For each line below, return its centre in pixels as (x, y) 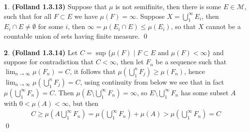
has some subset (205, 92)
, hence (195, 71)
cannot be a (223, 26)
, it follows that (93, 71)
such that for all (28, 16)
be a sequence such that (191, 62)
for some (51, 26)
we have (86, 16)
